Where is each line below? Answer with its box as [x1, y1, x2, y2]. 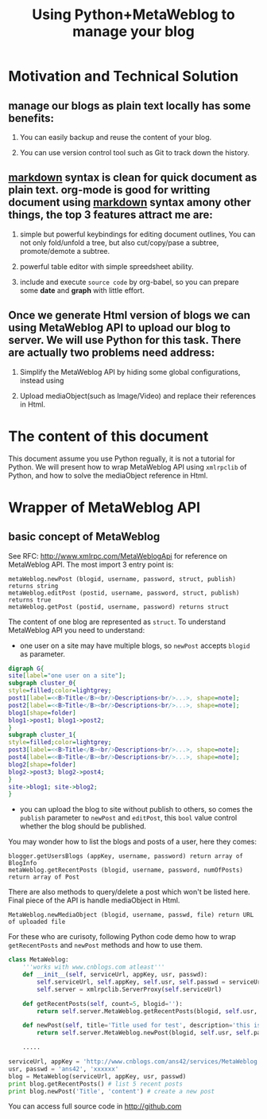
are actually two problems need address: [8, 346, 215, 360]
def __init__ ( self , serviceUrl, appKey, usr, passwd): [22, 971, 208, 979]
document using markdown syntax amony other [8, 196, 252, 209]
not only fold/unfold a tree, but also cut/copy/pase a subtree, [19, 237, 219, 248]
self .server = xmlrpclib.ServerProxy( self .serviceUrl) [37, 985, 222, 993]
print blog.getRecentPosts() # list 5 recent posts [8, 1080, 183, 1088]
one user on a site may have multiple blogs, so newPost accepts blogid [19, 641, 250, 650]
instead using [19, 376, 64, 385]
